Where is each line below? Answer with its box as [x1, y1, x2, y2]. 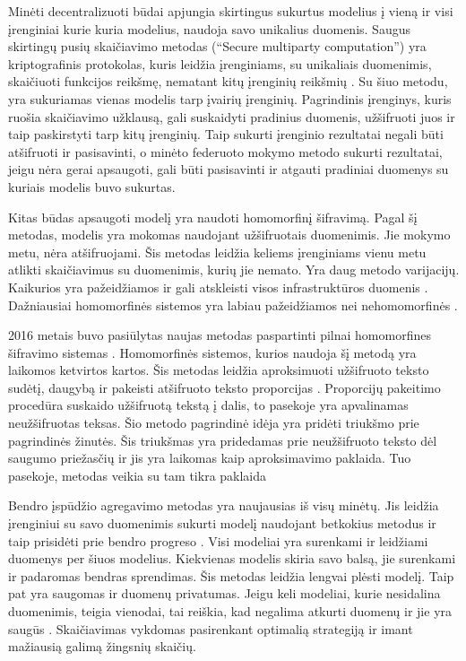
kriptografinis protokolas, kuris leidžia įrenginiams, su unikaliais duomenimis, [8, 54, 432, 73]
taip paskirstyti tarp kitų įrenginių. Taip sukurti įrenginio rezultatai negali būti [8, 125, 444, 144]
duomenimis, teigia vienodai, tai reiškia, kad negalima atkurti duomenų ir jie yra [8, 602, 453, 620]
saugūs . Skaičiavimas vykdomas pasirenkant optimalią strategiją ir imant [8, 619, 413, 638]
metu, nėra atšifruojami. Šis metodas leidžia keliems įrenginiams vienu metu [8, 242, 427, 261]
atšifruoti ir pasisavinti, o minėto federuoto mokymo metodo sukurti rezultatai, [8, 142, 443, 161]
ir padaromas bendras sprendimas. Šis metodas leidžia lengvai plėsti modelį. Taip [8, 566, 454, 585]
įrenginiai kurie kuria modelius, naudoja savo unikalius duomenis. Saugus [8, 19, 410, 38]
